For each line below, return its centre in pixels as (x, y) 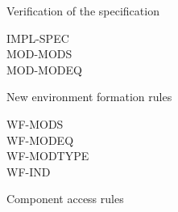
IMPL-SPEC (38, 38)
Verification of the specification (83, 11)
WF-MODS (35, 123)
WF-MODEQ (40, 140)
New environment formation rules (89, 97)
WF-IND (29, 171)
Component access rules (65, 199)
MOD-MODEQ (44, 69)
